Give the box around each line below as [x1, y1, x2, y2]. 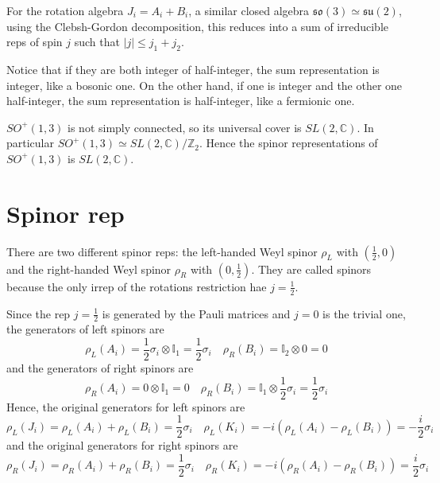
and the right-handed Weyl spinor [6, 260, 172, 277]
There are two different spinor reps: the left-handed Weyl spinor [6, 243, 318, 259]
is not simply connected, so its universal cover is [68, 119, 302, 135]
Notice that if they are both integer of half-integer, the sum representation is [6, 60, 380, 77]
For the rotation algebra [6, 2, 124, 18]
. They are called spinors [251, 260, 372, 277]
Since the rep [6, 305, 71, 321]
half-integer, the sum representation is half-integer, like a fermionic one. [6, 92, 355, 109]
